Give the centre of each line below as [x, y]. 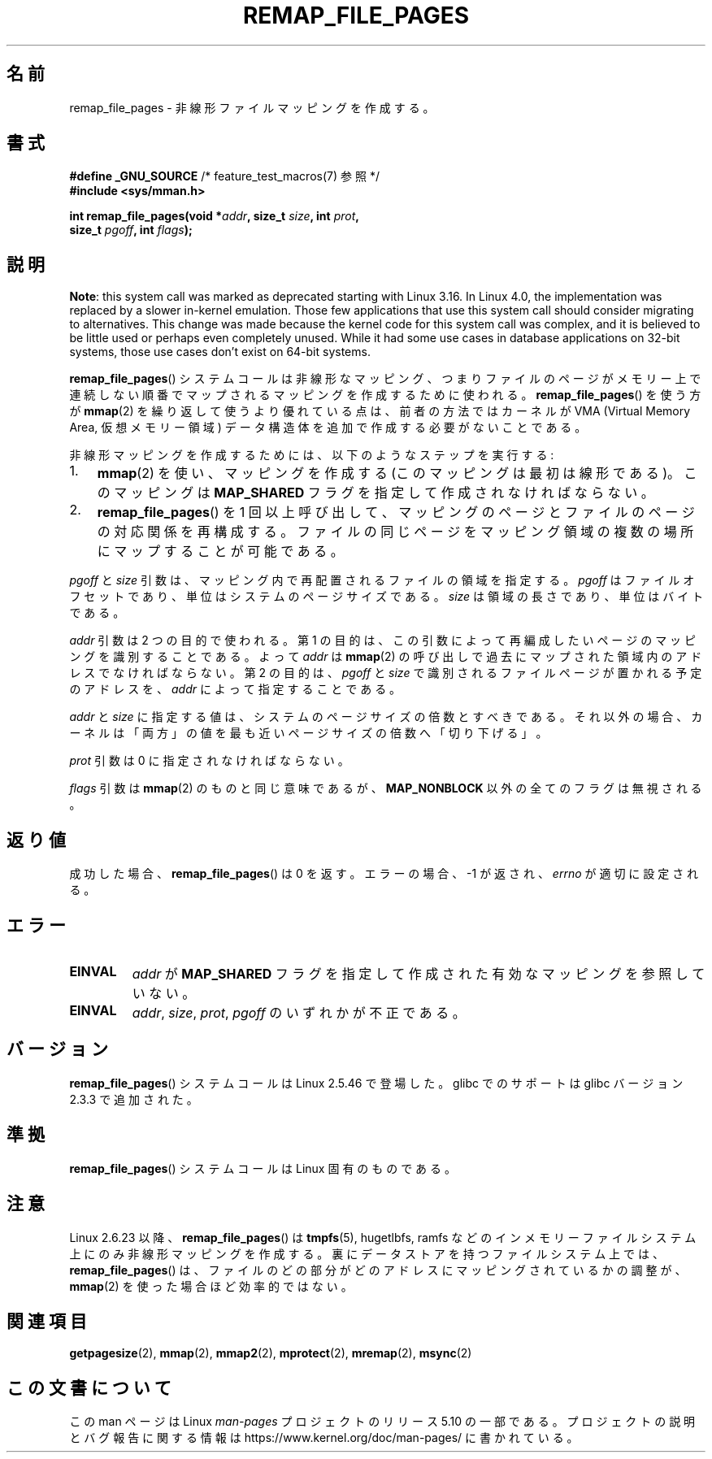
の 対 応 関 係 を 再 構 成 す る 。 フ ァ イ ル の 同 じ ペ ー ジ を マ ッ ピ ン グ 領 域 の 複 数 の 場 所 [395, 532]
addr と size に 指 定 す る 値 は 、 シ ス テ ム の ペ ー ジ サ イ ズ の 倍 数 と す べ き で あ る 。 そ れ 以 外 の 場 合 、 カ [386, 717]
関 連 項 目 [47, 1321]
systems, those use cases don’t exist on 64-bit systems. [220, 352]
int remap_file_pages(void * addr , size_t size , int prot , [214, 216]
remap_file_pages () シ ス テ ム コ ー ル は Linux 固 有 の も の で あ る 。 [263, 1168]
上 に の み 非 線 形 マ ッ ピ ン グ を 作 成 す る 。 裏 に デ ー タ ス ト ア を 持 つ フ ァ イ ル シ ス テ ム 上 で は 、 [367, 1253]
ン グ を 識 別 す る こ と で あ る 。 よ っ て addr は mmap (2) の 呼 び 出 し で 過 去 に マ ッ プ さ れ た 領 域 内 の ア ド [386, 657]
